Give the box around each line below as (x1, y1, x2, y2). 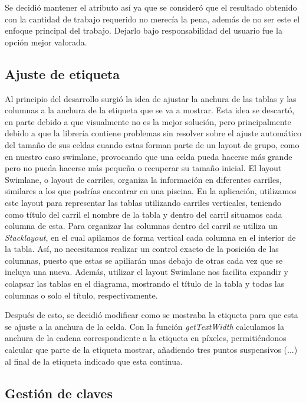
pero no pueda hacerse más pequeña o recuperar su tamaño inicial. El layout (5, 162, 282, 174)
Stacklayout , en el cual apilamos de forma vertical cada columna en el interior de (5, 231, 296, 243)
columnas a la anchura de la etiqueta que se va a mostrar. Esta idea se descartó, (5, 104, 295, 116)
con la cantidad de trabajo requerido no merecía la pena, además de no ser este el (5, 12, 300, 25)
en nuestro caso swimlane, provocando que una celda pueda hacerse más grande (5, 150, 292, 162)
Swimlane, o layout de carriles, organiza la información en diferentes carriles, (5, 173, 282, 185)
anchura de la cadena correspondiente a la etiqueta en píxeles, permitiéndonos (5, 332, 287, 344)
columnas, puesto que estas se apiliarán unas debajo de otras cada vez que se (5, 254, 283, 266)
